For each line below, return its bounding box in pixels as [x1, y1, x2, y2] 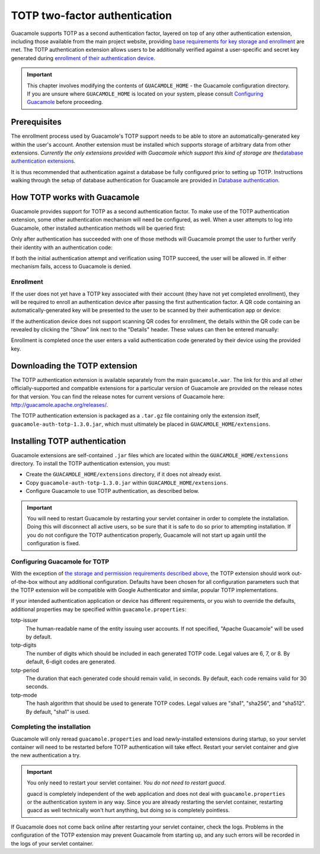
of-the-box [11, 578, 38, 585]
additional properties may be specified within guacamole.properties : [11, 606, 187, 613]
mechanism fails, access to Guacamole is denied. [11, 263, 132, 270]
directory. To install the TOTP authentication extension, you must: [11, 460, 171, 467]
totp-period [11, 666, 39, 673]
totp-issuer [11, 616, 39, 624]
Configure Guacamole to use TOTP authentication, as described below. [25, 488, 200, 495]
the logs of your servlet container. [11, 840, 94, 847]
